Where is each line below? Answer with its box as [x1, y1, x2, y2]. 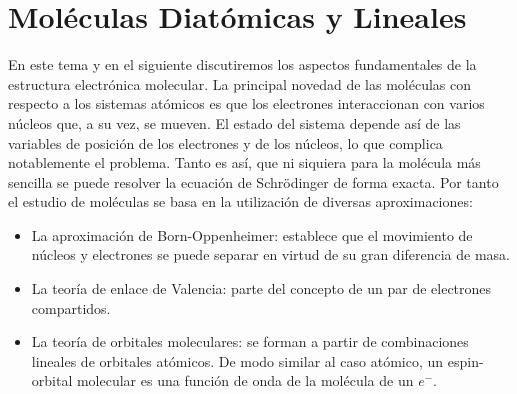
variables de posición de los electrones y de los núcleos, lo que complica [8, 132, 443, 153]
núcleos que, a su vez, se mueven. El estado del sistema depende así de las [8, 112, 461, 133]
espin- [447, 350, 484, 371]
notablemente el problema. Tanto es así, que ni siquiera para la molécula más [8, 152, 481, 173]
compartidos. [31, 297, 111, 318]
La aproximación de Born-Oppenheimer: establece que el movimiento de [31, 224, 473, 245]
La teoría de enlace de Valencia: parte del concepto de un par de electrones [31, 278, 492, 299]
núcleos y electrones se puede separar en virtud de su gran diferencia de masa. [31, 244, 511, 265]
